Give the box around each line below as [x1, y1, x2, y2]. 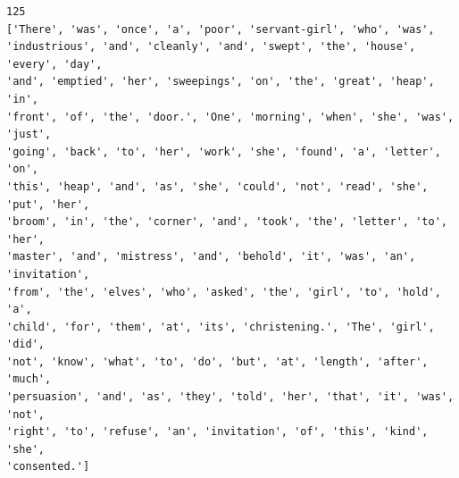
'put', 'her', [6, 197, 90, 211]
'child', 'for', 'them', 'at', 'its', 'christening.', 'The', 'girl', [6, 320, 435, 333]
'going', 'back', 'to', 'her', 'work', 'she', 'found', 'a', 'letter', [6, 145, 441, 158]
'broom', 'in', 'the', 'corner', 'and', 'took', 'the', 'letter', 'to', [6, 215, 447, 229]
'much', [6, 373, 52, 386]
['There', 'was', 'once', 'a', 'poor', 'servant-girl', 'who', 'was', [6, 22, 435, 36]
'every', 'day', [6, 57, 103, 71]
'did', [6, 338, 45, 351]
